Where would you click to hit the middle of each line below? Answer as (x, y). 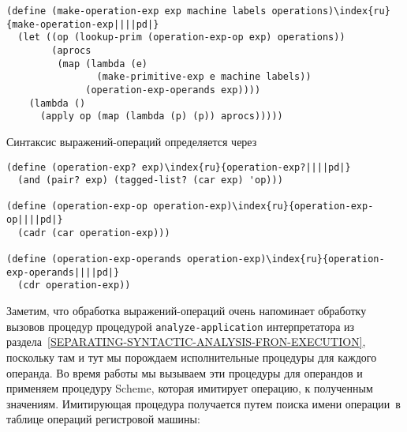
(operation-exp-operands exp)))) (173, 90)
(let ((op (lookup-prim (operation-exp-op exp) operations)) (181, 38)
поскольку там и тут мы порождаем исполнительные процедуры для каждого (192, 357)
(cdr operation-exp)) (74, 285)
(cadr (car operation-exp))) (94, 233)
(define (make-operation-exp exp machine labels (136, 11)
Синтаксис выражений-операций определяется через (132, 141)
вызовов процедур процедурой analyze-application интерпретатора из (181, 326)
